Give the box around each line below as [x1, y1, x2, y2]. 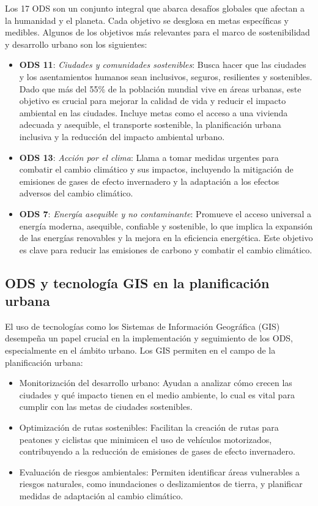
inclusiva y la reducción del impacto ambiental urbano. [19, 130, 225, 143]
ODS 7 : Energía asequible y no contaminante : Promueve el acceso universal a [19, 207, 312, 220]
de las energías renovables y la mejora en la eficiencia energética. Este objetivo [19, 231, 313, 244]
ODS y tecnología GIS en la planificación [5, 273, 270, 292]
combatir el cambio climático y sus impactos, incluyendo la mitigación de [19, 163, 294, 176]
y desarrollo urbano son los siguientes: [5, 37, 147, 50]
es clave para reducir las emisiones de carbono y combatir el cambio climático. [19, 243, 312, 256]
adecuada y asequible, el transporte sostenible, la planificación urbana [19, 118, 281, 131]
